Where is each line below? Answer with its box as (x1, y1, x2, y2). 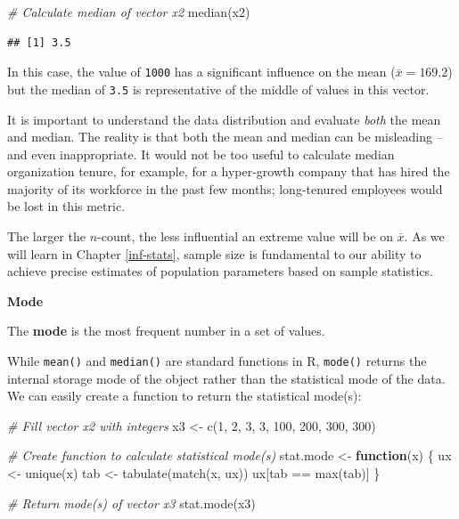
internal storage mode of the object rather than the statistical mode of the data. (7, 369, 446, 387)
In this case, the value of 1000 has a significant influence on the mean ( (7, 62, 396, 81)
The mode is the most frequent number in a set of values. (7, 321, 325, 340)
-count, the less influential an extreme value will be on (97, 227, 393, 246)
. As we (404, 227, 445, 246)
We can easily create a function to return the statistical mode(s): (7, 386, 362, 405)
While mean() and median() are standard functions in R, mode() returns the (7, 352, 427, 370)
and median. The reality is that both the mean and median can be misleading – (7, 127, 443, 146)
